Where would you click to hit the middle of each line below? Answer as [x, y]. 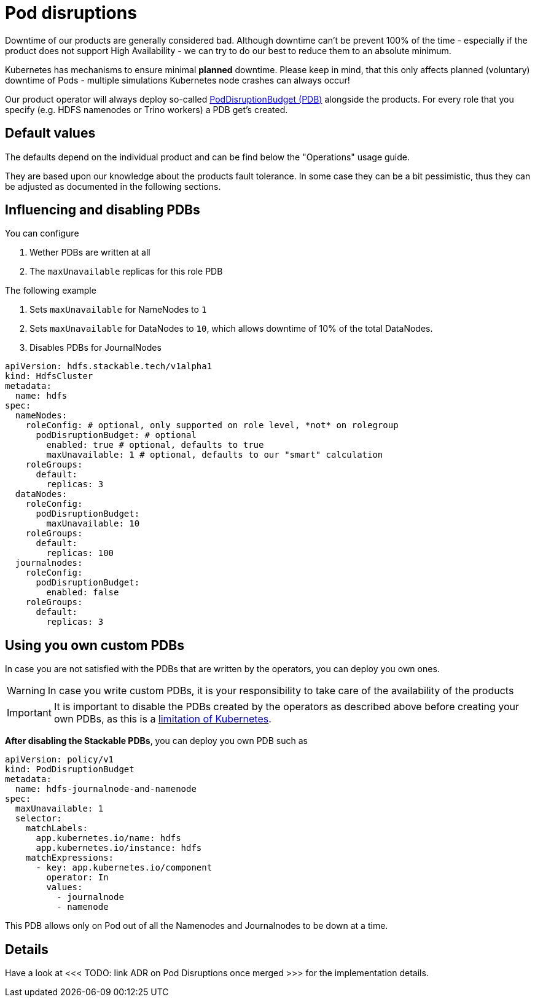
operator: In [77, 878]
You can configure [42, 233]
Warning [26, 691]
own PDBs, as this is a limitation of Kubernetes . [162, 719]
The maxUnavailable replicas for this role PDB [126, 272]
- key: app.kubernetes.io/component [124, 868]
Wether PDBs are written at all [90, 252]
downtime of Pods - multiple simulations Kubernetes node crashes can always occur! [178, 80]
